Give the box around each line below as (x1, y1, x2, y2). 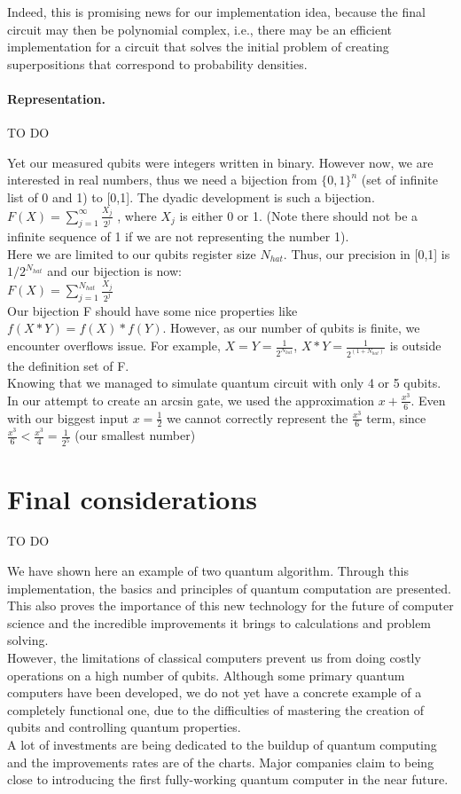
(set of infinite (361, 170, 438, 189)
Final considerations (7, 480, 258, 516)
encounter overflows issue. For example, (7, 336, 221, 355)
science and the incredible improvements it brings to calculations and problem (7, 613, 432, 632)
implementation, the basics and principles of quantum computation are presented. (7, 578, 451, 597)
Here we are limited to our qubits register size (7, 244, 256, 263)
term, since (366, 408, 426, 427)
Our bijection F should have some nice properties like (7, 301, 298, 319)
